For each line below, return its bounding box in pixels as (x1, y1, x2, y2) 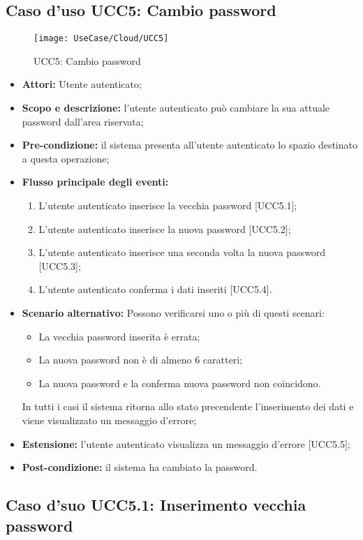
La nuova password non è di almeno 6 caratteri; (38, 352, 242, 367)
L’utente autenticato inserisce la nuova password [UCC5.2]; (38, 221, 291, 236)
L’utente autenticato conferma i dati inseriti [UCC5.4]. (38, 282, 272, 297)
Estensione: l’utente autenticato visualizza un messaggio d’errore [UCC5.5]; (22, 436, 350, 451)
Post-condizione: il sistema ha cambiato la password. (22, 460, 258, 474)
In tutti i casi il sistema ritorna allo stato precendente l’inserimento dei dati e (22, 399, 354, 414)
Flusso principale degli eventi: (22, 174, 169, 189)
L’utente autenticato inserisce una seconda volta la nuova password (38, 245, 326, 260)
